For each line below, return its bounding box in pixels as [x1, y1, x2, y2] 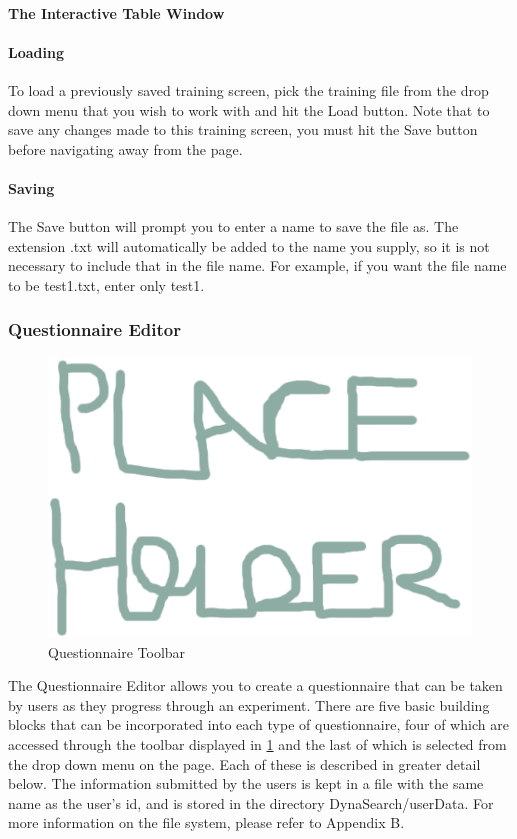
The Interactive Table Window [8, 2, 225, 23]
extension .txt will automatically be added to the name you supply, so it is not [8, 235, 490, 256]
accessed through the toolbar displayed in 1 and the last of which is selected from [8, 734, 507, 755]
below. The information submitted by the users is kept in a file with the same [8, 773, 484, 794]
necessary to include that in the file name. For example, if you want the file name [8, 255, 507, 276]
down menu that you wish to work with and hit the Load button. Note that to [8, 99, 490, 120]
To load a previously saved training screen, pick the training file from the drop [8, 79, 489, 100]
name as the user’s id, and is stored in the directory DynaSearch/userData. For [8, 792, 494, 813]
